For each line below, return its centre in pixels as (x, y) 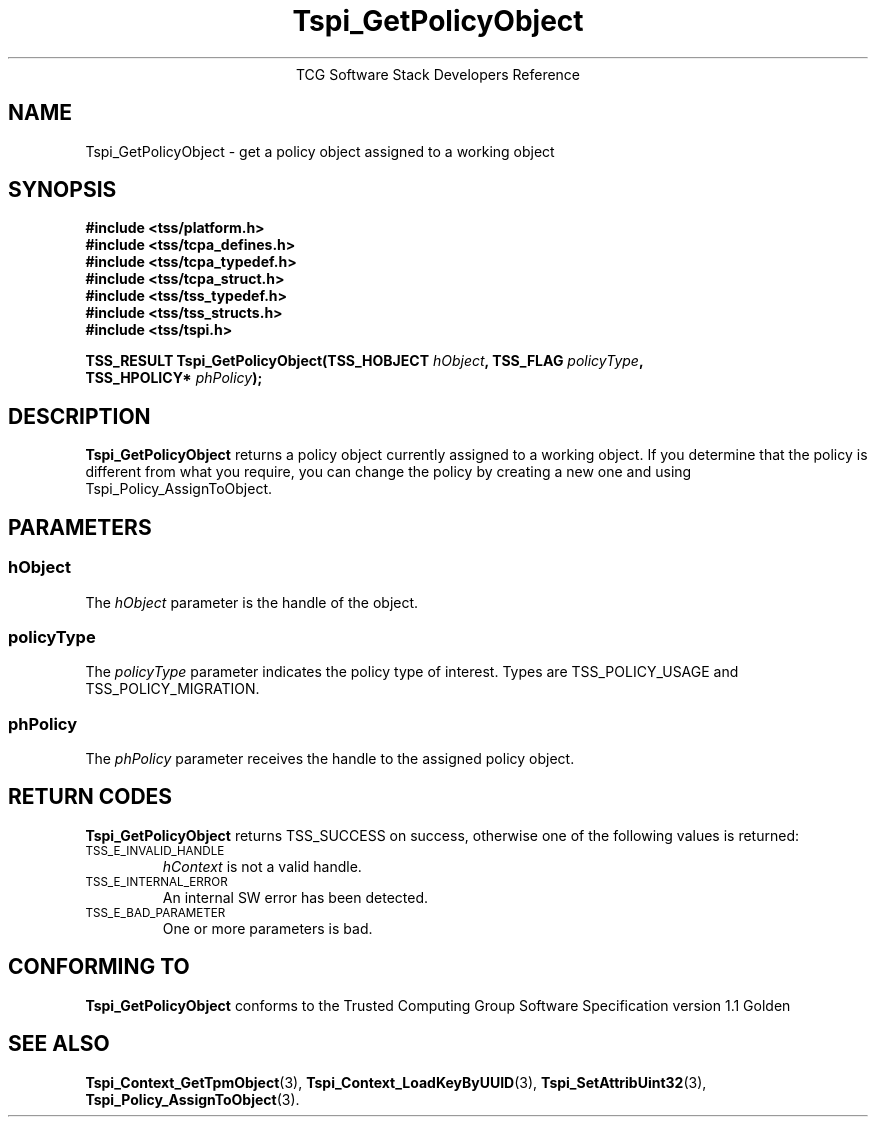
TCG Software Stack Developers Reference (438, 74)
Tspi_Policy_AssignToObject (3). (192, 1099)
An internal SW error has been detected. (295, 897)
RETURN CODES (90, 797)
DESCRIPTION (79, 416)
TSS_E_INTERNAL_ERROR (156, 881)
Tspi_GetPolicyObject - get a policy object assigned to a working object (320, 151)
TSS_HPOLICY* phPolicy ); (174, 378)
